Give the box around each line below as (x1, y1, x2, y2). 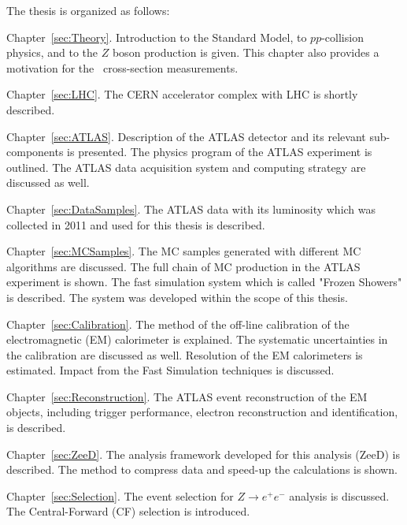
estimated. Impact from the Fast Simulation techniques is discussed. (6, 362, 335, 378)
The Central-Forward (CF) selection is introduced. (6, 503, 250, 519)
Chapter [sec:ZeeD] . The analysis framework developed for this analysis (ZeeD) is (6, 445, 401, 462)
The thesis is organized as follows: (6, 2, 170, 18)
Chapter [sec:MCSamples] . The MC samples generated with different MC (6, 243, 361, 259)
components (6, 143, 64, 160)
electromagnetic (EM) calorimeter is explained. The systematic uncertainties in (6, 331, 388, 348)
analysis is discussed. (289, 487, 390, 504)
